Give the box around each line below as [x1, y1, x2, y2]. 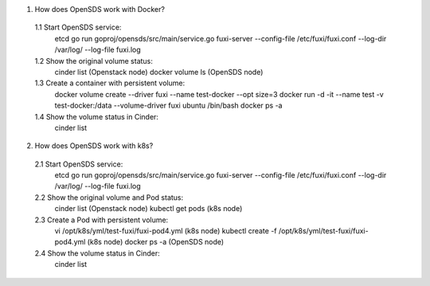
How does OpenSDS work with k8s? [34, 141, 154, 151]
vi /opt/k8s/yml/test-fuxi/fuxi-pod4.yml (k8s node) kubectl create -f [54, 226, 278, 236]
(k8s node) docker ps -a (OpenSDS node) [87, 237, 225, 247]
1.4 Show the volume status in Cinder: [34, 112, 159, 121]
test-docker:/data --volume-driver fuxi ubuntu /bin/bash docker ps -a [54, 100, 283, 111]
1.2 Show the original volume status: [34, 56, 153, 65]
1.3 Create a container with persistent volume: [34, 78, 186, 88]
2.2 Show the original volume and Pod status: [34, 192, 184, 202]
